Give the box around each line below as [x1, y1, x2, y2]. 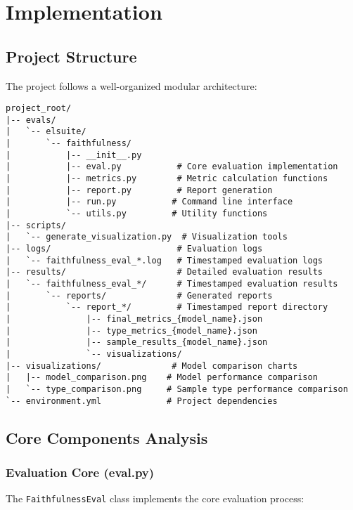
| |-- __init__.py [6, 150, 142, 160]
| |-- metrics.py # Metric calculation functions [6, 174, 328, 184]
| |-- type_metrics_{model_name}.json [6, 325, 257, 336]
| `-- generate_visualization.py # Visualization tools [6, 232, 288, 242]
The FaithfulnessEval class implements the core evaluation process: [6, 491, 304, 506]
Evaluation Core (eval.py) [6, 463, 155, 480]
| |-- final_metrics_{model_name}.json [6, 313, 263, 324]
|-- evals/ [6, 115, 56, 125]
